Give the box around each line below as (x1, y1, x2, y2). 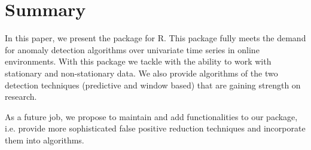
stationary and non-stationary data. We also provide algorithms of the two (5, 66, 278, 79)
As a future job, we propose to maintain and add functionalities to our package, (5, 110, 298, 123)
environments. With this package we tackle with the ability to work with (5, 55, 272, 68)
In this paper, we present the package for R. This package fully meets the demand (5, 32, 306, 44)
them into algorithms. (5, 133, 84, 146)
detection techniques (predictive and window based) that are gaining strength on (5, 78, 301, 91)
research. (5, 90, 37, 103)
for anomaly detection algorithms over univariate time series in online (5, 43, 260, 56)
